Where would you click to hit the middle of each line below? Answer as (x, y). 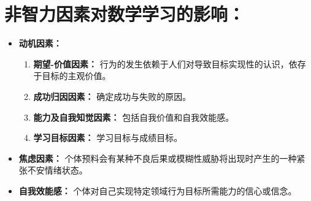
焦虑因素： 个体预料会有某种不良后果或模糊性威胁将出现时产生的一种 (158, 158)
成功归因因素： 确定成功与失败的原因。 (112, 96)
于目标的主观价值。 (72, 76)
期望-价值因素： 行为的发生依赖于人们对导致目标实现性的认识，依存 (170, 63)
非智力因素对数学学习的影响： (125, 14)
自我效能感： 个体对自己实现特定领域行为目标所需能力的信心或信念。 (158, 190)
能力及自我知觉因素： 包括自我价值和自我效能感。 (134, 117)
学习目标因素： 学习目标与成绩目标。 (108, 138)
